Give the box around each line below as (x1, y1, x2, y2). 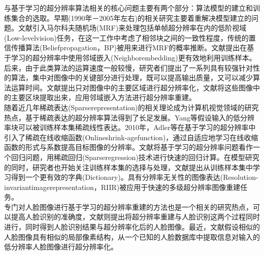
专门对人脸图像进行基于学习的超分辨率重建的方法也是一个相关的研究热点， (4, 201, 253, 212)
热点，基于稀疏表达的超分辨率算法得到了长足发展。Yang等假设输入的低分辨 (4, 112, 255, 122)
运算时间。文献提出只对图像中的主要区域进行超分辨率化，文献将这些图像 (11, 82, 253, 92)
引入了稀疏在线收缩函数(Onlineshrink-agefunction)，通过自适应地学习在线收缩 (4, 132, 258, 142)
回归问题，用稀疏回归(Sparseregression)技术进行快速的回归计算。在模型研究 (11, 151, 259, 162)
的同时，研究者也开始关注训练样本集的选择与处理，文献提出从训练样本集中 (4, 162, 253, 172)
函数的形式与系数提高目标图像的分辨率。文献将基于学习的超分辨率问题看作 (4, 142, 253, 152)
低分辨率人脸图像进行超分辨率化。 (4, 241, 118, 252)
